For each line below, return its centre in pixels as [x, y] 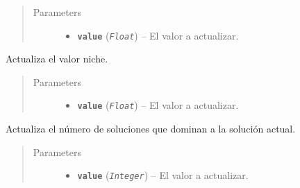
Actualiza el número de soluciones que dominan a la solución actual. [151, 129]
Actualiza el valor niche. [57, 59]
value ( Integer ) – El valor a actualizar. [163, 175]
